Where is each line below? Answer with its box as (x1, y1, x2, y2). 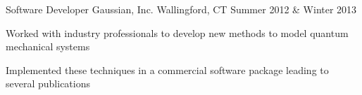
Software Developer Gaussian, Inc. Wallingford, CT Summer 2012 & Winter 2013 (6, 2, 357, 16)
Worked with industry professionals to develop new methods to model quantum (6, 25, 349, 40)
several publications (6, 76, 90, 91)
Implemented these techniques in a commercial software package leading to (6, 62, 329, 77)
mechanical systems (6, 39, 90, 54)
